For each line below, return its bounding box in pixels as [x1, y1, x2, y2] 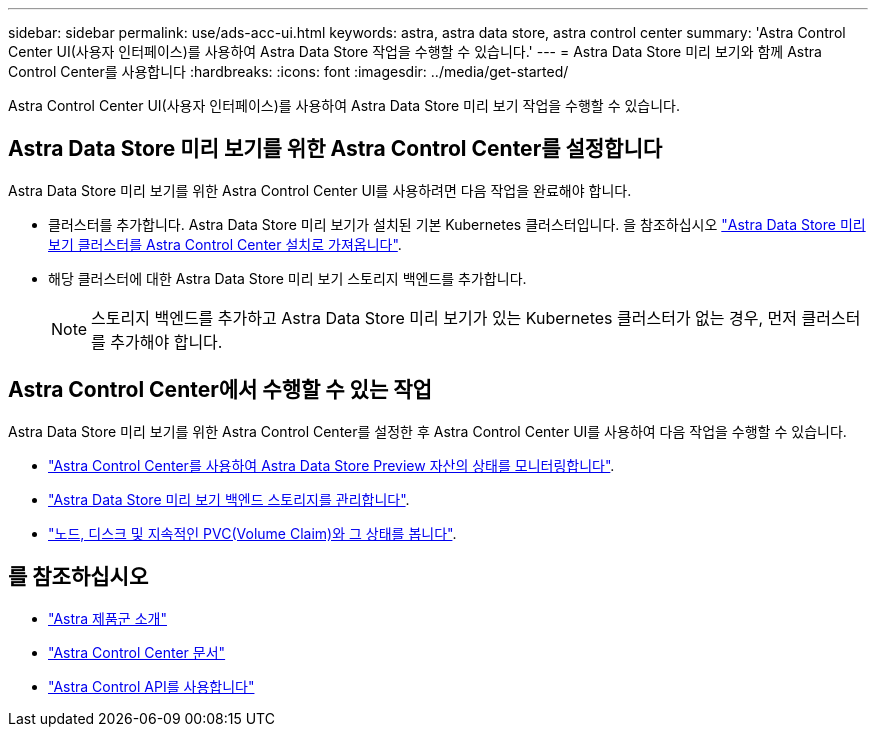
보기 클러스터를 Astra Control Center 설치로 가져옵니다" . [48, 235, 402, 253]
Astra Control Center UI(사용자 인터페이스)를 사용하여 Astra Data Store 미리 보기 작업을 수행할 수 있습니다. [8, 97, 681, 114]
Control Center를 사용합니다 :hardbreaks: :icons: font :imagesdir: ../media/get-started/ [8, 63, 569, 80]
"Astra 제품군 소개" [48, 609, 167, 627]
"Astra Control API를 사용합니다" [48, 677, 255, 695]
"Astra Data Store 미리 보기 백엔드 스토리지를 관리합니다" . [48, 490, 410, 508]
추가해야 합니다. [110, 331, 223, 352]
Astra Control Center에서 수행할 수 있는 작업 [8, 377, 432, 403]
